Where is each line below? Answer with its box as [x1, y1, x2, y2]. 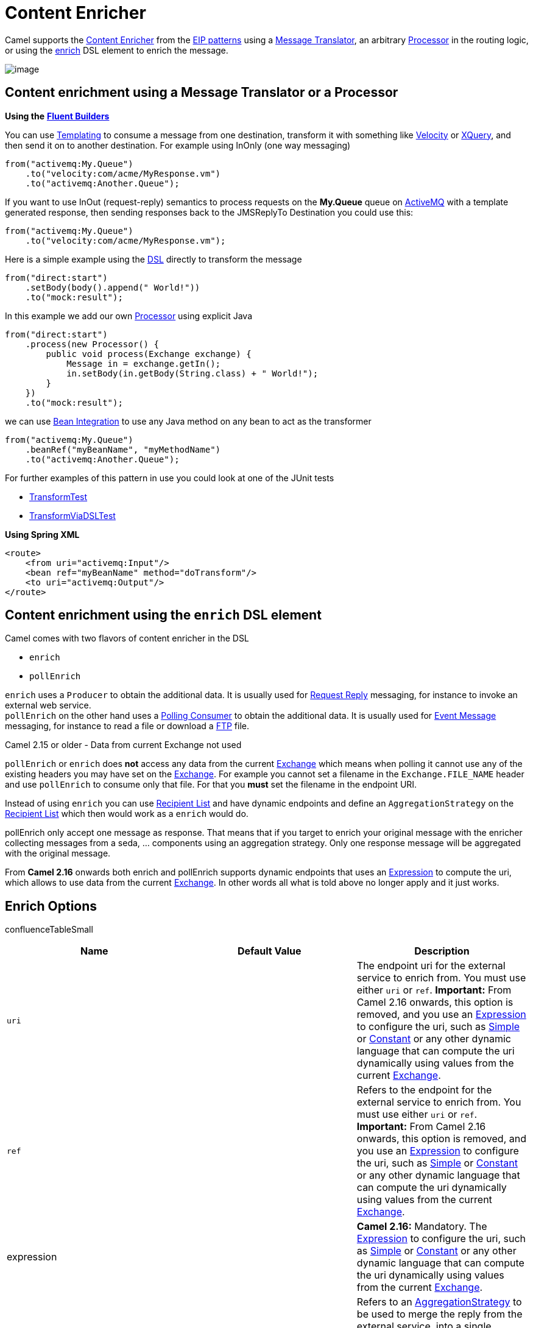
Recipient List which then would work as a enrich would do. [5, 808, 249, 819]
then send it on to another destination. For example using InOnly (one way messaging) [5, 140, 351, 150]
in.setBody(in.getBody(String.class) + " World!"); [66, 368, 319, 378]
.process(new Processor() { [25, 339, 159, 349]
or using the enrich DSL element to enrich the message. [5, 44, 228, 55]
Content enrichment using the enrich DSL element [5, 607, 322, 623]
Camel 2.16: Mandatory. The [356, 1220, 487, 1233]
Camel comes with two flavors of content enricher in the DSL [5, 633, 249, 644]
